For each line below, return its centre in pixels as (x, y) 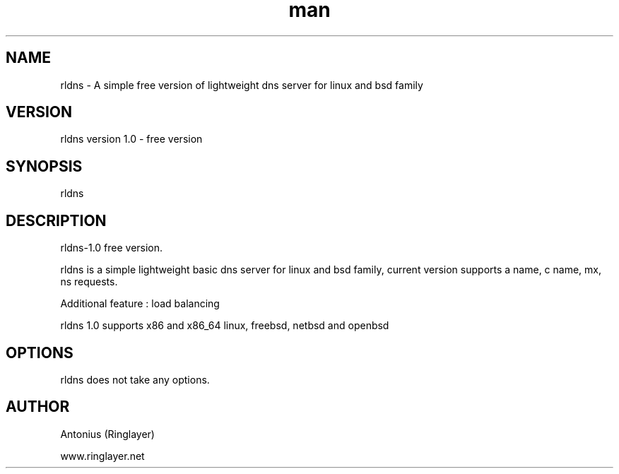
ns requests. (89, 282)
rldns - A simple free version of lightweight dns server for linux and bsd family (242, 85)
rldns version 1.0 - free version (131, 139)
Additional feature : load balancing (140, 304)
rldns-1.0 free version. (112, 248)
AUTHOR (38, 407)
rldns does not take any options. (135, 379)
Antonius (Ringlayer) (107, 434)
